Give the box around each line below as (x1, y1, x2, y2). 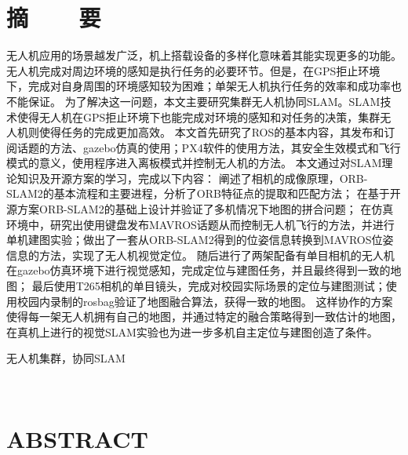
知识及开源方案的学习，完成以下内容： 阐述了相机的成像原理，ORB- (16, 169, 368, 186)
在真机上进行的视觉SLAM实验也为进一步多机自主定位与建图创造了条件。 (6, 323, 378, 340)
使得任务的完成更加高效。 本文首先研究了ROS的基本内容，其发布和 (38, 124, 384, 140)
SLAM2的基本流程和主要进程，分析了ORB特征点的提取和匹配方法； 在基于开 (6, 185, 401, 202)
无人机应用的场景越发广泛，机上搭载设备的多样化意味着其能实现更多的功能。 (6, 47, 402, 64)
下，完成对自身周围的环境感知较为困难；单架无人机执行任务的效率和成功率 (6, 78, 391, 94)
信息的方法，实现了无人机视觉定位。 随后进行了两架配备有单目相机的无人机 (6, 246, 395, 263)
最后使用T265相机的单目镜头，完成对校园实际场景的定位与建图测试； (31, 278, 386, 294)
